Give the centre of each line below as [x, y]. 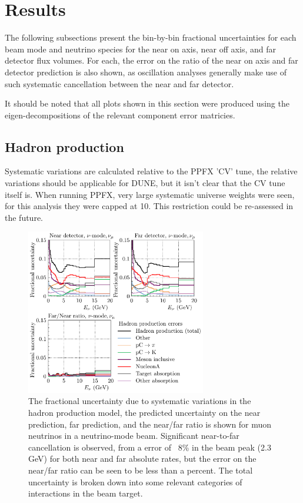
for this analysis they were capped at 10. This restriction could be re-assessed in [149, 206]
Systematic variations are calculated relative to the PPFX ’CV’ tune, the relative [151, 171]
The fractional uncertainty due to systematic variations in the [140, 401]
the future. [24, 217]
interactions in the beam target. [86, 493]
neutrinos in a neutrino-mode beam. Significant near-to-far [134, 436]
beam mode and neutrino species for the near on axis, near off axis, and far [140, 49]
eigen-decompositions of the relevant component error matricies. [120, 115]
